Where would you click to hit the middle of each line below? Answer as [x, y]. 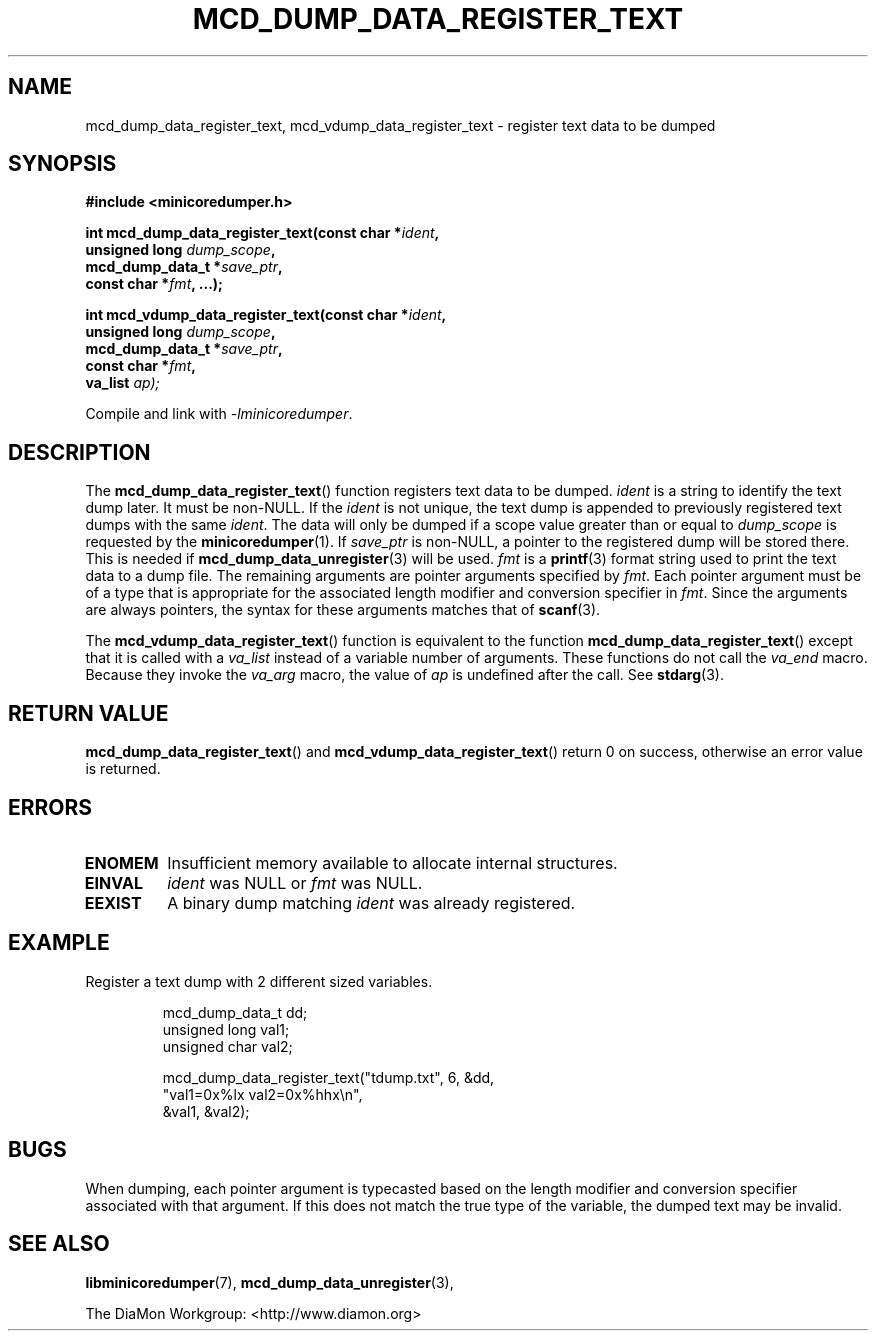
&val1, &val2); [206, 1111]
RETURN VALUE [88, 713]
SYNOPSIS [62, 164]
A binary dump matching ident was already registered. [371, 902]
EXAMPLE [59, 943]
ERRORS [50, 807]
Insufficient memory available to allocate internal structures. [392, 862]
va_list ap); [122, 383]
